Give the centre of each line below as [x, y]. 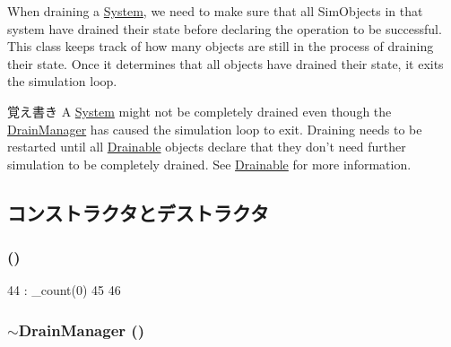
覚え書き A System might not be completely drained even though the [199, 111]
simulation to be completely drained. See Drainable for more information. [209, 164]
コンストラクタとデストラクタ [138, 212]
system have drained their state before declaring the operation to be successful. [225, 28]
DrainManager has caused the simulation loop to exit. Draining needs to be [215, 129]
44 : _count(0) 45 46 [64, 290]
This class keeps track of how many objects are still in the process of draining [221, 46]
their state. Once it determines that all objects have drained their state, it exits [225, 63]
